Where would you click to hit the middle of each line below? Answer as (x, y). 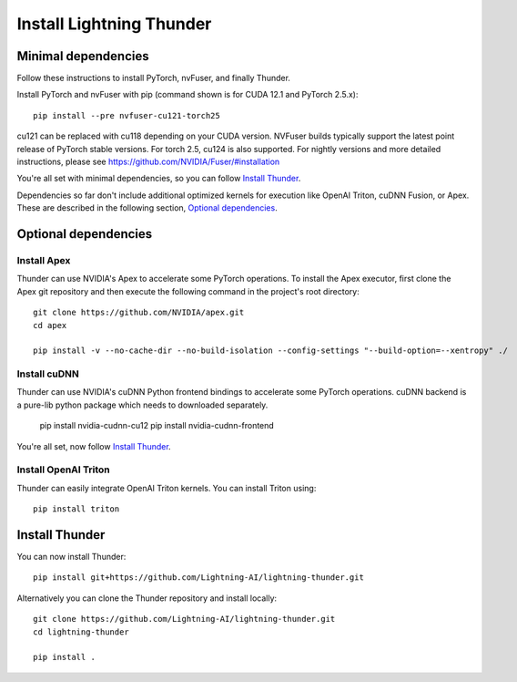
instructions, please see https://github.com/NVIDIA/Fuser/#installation (148, 162)
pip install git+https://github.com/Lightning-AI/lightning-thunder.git (198, 578)
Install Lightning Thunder (114, 24)
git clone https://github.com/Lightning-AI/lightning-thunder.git (184, 619)
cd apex (50, 325)
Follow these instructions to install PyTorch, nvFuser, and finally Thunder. (154, 78)
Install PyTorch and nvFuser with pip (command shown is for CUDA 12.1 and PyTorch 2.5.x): (188, 95)
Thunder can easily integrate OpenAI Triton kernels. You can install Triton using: (167, 488)
